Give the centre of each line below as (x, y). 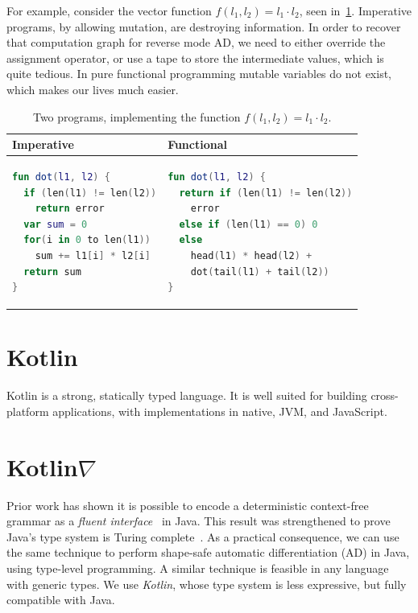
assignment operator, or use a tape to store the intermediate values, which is (195, 58)
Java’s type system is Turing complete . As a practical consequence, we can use (203, 536)
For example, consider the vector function (109, 10)
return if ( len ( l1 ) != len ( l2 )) (266, 193)
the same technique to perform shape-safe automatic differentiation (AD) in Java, (208, 552)
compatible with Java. (61, 600)
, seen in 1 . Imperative (356, 10)
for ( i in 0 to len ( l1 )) (87, 240)
